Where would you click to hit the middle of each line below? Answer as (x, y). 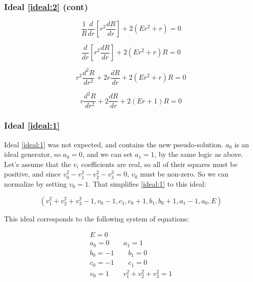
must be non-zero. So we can (184, 174)
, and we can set (107, 154)
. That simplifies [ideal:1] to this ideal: (147, 183)
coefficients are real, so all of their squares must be (159, 164)
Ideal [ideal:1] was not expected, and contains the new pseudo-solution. (114, 144)
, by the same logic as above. (199, 154)
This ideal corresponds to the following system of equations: (97, 218)
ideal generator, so (33, 154)
